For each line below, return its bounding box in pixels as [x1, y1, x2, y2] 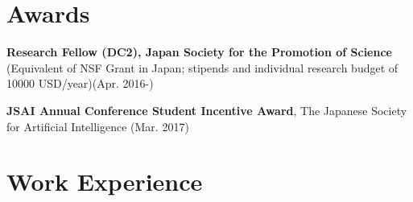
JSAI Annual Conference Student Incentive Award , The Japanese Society [6, 101, 407, 118]
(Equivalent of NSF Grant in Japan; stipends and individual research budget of [6, 59, 399, 76]
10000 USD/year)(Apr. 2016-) [6, 75, 154, 92]
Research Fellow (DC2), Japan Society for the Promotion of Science [6, 43, 392, 60]
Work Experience [6, 165, 203, 198]
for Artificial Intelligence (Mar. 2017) [6, 117, 189, 134]
